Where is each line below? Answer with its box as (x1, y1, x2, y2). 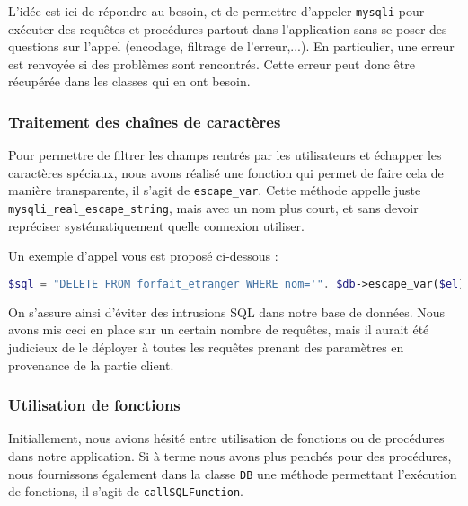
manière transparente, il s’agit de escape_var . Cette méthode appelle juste (8, 181, 421, 200)
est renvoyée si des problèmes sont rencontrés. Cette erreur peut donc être (8, 54, 415, 73)
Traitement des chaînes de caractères (8, 110, 281, 132)
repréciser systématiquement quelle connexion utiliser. (8, 216, 305, 235)
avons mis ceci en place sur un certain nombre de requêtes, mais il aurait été (8, 320, 429, 339)
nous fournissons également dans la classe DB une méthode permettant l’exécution (8, 464, 457, 483)
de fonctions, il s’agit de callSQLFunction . (8, 482, 243, 501)
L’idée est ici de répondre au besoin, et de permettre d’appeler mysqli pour (8, 2, 425, 20)
